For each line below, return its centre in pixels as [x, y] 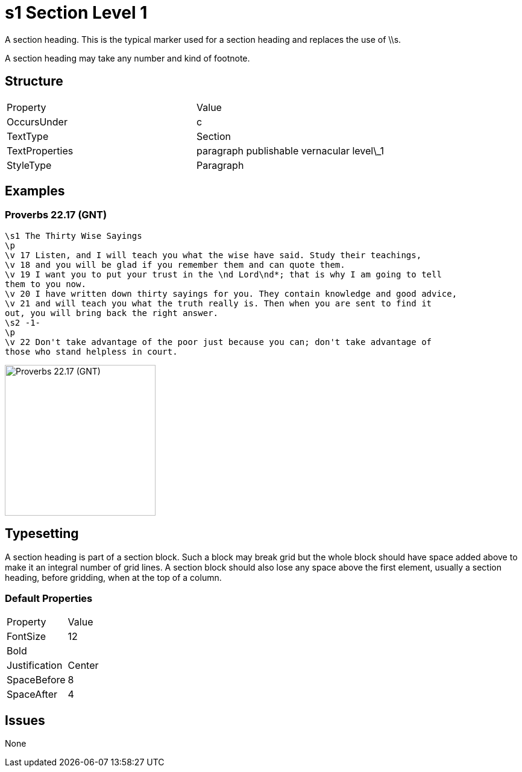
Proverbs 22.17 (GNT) [56, 215]
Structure [34, 81]
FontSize [27, 637]
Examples [35, 191]
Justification [35, 666]
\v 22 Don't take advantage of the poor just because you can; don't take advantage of [219, 342]
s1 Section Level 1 [76, 13]
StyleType [29, 165]
